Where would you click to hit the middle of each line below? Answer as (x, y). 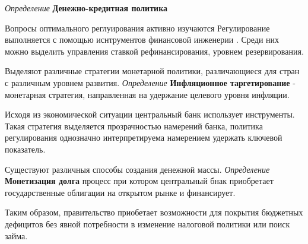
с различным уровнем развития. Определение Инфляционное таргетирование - (150, 82)
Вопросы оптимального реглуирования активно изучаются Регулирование (137, 28)
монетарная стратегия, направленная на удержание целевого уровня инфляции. (147, 94)
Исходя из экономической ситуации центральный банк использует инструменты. (150, 114)
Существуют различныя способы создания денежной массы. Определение (137, 169)
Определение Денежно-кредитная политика (86, 8)
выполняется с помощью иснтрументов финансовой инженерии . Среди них (142, 39)
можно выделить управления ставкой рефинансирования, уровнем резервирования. (154, 51)
